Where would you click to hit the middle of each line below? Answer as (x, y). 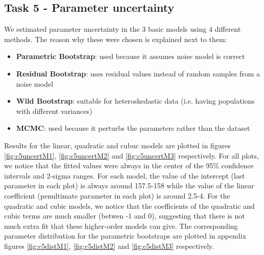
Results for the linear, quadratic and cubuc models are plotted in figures (117, 145)
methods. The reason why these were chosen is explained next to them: (116, 39)
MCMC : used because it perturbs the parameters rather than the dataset (133, 128)
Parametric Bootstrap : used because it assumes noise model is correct (130, 56)
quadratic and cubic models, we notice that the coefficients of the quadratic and (129, 205)
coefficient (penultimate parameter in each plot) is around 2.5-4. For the (117, 195)
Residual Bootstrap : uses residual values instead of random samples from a (138, 73)
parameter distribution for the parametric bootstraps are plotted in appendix (125, 236)
